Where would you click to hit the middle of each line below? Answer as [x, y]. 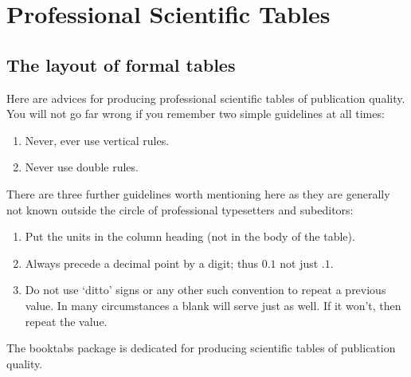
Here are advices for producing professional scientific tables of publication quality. [206, 98]
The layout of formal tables [121, 64]
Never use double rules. [82, 167]
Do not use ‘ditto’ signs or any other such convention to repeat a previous [205, 290]
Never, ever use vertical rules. [97, 140]
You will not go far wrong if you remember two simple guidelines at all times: [196, 114]
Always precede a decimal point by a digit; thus [142, 263]
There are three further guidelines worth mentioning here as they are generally [198, 193]
